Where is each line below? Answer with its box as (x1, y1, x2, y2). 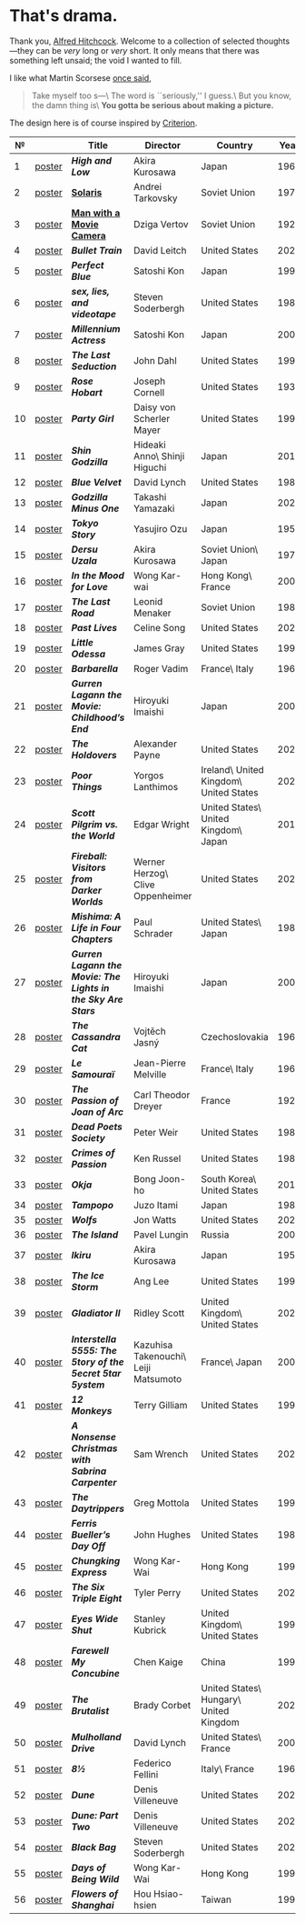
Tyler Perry (133, 1586, 182, 1598)
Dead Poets (71, 1120, 123, 1133)
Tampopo (71, 1198, 113, 1211)
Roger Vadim (133, 662, 189, 675)
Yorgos (133, 769, 164, 782)
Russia (201, 1228, 230, 1241)
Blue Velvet (71, 476, 123, 488)
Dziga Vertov (133, 217, 189, 230)
